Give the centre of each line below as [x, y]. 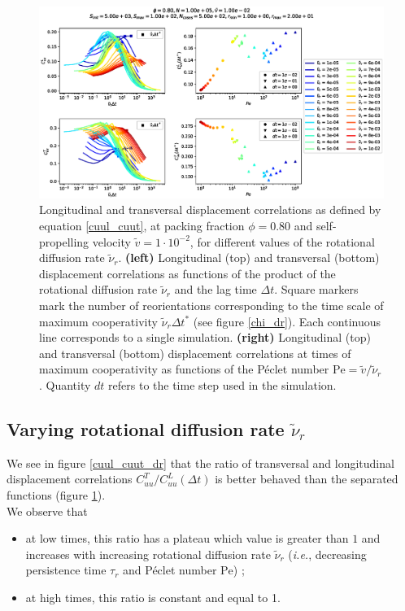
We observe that [47, 511]
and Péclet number [170, 570]
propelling [64, 241]
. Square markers [316, 289]
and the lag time [216, 289]
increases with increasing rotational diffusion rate [148, 554]
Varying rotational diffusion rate [146, 428]
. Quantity [65, 384]
